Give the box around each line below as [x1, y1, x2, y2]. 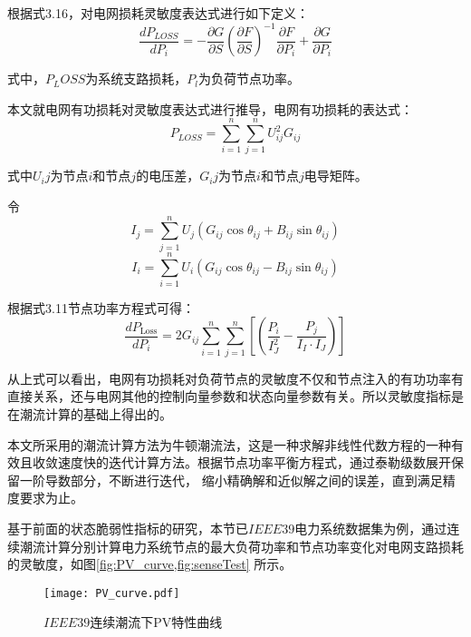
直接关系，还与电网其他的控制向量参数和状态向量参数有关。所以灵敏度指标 [7, 387, 451, 406]
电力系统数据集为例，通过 [294, 518, 447, 537]
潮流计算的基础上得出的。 [19, 404, 172, 423]
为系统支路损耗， [85, 69, 187, 88]
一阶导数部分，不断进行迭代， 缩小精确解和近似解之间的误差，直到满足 [19, 470, 443, 489]
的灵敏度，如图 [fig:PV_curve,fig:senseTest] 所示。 [7, 554, 293, 573]
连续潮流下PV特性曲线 [90, 612, 223, 632]
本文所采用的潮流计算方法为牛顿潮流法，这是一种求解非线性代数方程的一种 [7, 435, 451, 454]
